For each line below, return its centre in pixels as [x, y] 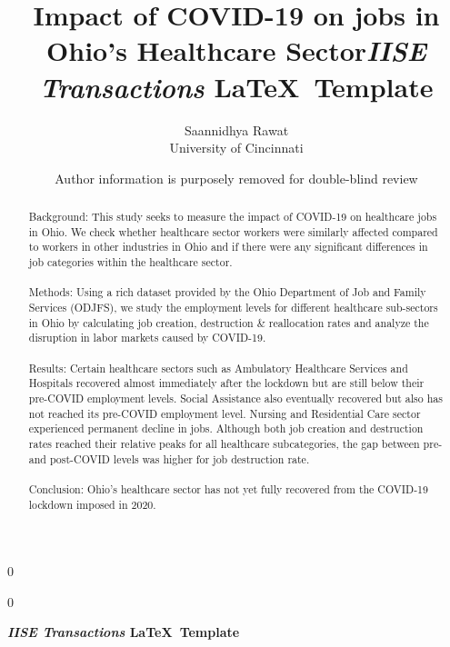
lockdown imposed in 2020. [92, 504]
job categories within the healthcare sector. [130, 262]
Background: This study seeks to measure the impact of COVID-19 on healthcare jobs [233, 217]
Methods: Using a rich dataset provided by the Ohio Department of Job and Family [227, 292]
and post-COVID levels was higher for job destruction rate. [169, 458]
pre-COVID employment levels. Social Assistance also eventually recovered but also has [235, 398]
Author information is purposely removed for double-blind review [236, 178]
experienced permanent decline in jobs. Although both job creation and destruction [226, 428]
